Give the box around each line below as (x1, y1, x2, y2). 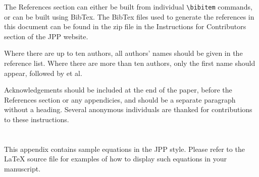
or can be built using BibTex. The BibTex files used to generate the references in (4, 11, 254, 22)
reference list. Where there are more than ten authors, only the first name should (4, 58, 255, 68)
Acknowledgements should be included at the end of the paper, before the (4, 84, 232, 95)
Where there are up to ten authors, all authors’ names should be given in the (4, 48, 243, 58)
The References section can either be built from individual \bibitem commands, (4, 2, 252, 12)
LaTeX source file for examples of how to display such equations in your (4, 153, 227, 164)
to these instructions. (4, 114, 69, 124)
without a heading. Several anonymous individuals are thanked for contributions (4, 104, 252, 115)
